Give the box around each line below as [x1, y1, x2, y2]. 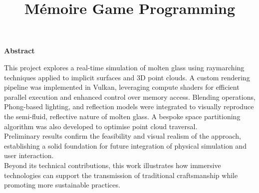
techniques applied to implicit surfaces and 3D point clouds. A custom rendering [4, 72, 250, 82]
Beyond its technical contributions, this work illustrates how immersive [4, 160, 221, 170]
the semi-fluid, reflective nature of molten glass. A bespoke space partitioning [4, 111, 241, 121]
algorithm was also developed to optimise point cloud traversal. [4, 121, 198, 131]
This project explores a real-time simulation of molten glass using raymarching [4, 62, 245, 72]
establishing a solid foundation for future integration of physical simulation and [4, 140, 247, 151]
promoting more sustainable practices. [4, 180, 120, 190]
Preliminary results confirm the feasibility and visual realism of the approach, [4, 131, 241, 141]
